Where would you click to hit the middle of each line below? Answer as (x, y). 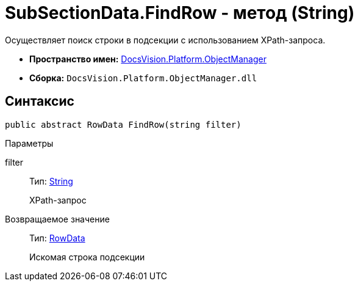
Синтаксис (40, 101)
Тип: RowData (57, 238)
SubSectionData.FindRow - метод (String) (180, 13)
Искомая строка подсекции (87, 257)
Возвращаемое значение (57, 219)
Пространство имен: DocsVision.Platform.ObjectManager (148, 59)
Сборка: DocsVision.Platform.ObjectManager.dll (143, 78)
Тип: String (51, 181)
